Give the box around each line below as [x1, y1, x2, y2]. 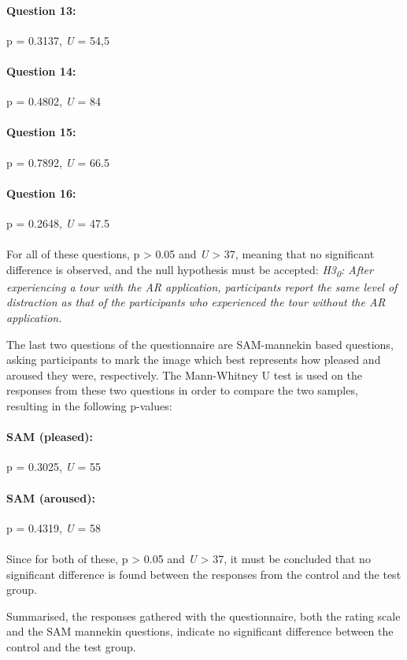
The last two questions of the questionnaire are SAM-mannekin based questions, [6, 336, 394, 352]
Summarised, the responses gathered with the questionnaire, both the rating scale [6, 607, 401, 624]
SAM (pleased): [6, 428, 94, 445]
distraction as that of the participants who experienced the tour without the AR [6, 294, 386, 310]
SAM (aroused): [6, 489, 95, 506]
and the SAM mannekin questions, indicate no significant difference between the [6, 623, 394, 640]
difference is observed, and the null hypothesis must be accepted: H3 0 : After [6, 261, 373, 280]
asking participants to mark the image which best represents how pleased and [6, 351, 381, 368]
